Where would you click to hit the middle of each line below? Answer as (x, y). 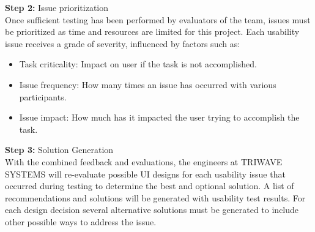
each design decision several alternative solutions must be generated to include (152, 210)
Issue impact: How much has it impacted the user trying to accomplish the (159, 117)
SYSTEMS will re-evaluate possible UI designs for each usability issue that (145, 174)
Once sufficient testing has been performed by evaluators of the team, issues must (158, 19)
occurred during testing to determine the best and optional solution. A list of (150, 186)
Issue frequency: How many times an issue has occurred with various (148, 84)
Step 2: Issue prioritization (57, 7)
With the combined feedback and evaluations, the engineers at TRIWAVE (144, 161)
